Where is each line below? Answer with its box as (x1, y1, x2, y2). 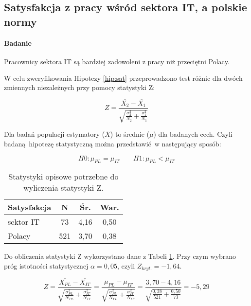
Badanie (4, 37, 32, 48)
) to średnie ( (110, 129, 150, 139)
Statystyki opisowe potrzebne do (8, 171, 119, 182)
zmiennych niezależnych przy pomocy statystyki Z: (4, 82, 155, 92)
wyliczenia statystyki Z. (23, 182, 104, 194)
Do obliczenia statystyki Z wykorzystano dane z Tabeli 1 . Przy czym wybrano (4, 251, 236, 261)
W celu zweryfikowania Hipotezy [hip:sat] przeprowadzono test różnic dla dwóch (4, 72, 243, 83)
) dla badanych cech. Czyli (153, 129, 233, 139)
